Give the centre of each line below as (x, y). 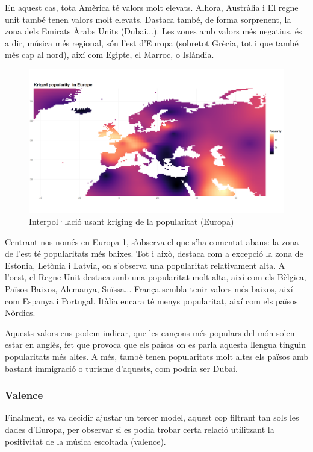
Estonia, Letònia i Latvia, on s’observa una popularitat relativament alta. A (145, 265)
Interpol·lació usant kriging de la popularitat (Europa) (132, 221)
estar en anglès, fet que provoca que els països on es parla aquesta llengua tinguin (155, 344)
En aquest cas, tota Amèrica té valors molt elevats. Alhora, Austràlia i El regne (152, 7)
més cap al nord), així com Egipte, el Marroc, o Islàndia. (110, 55)
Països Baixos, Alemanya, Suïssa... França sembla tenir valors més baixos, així (149, 289)
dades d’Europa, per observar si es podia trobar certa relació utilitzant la (140, 429)
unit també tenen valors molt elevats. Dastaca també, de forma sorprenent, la (148, 19)
